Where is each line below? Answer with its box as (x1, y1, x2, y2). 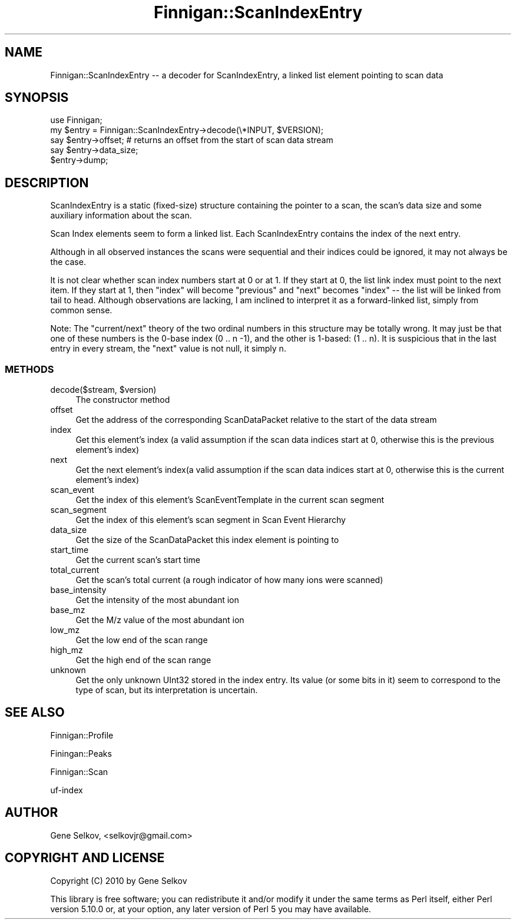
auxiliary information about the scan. (50, 210, 192, 221)
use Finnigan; (50, 115, 102, 125)
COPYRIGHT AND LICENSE (5, 850, 165, 866)
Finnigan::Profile (50, 730, 114, 740)
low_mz (50, 625, 80, 635)
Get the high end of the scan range (75, 655, 211, 665)
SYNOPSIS (5, 90, 69, 105)
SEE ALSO (5, 705, 65, 720)
